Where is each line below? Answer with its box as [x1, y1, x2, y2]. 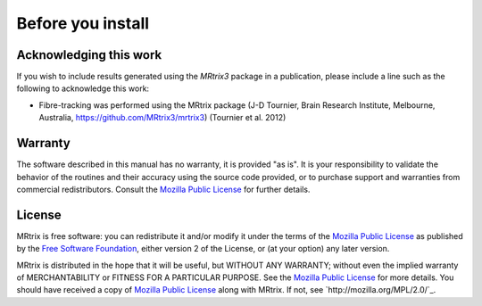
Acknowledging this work [16, 47, 162, 62]
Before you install [16, 13, 150, 33]
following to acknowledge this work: [16, 83, 150, 94]
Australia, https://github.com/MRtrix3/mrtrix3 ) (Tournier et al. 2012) [38, 112, 287, 123]
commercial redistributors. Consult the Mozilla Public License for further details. [16, 184, 311, 194]
